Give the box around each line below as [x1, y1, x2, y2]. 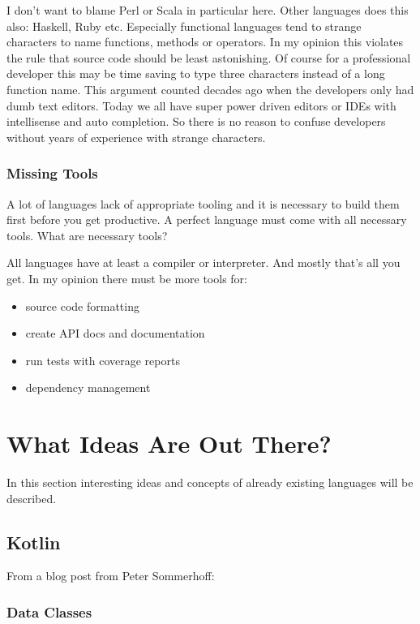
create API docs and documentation [25, 325, 205, 342]
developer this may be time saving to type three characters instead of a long [6, 65, 385, 82]
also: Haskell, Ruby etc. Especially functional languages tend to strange [6, 17, 362, 34]
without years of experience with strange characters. [6, 128, 266, 145]
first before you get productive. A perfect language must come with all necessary [6, 211, 407, 228]
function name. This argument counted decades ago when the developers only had [6, 80, 414, 97]
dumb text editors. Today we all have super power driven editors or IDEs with [6, 97, 396, 114]
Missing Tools [6, 163, 98, 183]
